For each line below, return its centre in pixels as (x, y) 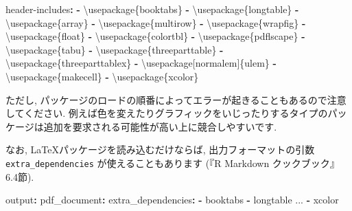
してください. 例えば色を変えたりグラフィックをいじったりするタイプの (167, 113)
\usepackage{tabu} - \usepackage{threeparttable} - (115, 49)
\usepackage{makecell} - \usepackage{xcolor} (102, 76)
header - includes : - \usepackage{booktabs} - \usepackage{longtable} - (152, 9)
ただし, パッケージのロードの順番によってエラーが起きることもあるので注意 (176, 99)
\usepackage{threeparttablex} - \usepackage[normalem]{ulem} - (141, 63)
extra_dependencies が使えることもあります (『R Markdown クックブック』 (173, 163)
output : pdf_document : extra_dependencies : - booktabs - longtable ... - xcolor (172, 200)
